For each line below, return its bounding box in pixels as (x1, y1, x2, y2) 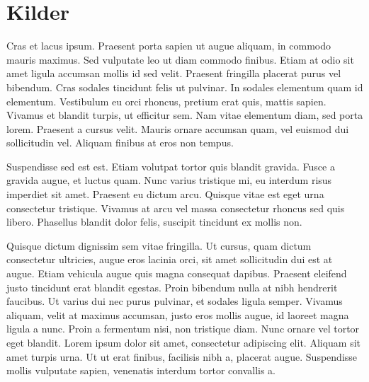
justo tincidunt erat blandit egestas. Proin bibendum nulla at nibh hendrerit (6, 279, 338, 294)
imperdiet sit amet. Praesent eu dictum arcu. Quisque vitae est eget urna (6, 187, 324, 202)
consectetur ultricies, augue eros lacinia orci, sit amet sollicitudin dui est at (6, 252, 333, 267)
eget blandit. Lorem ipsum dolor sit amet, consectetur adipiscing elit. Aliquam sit (6, 335, 361, 349)
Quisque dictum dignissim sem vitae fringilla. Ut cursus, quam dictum (6, 238, 312, 253)
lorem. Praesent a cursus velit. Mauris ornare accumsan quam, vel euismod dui (6, 121, 349, 136)
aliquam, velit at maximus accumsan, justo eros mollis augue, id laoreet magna (6, 307, 349, 322)
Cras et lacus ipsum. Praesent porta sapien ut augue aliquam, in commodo (6, 38, 331, 53)
